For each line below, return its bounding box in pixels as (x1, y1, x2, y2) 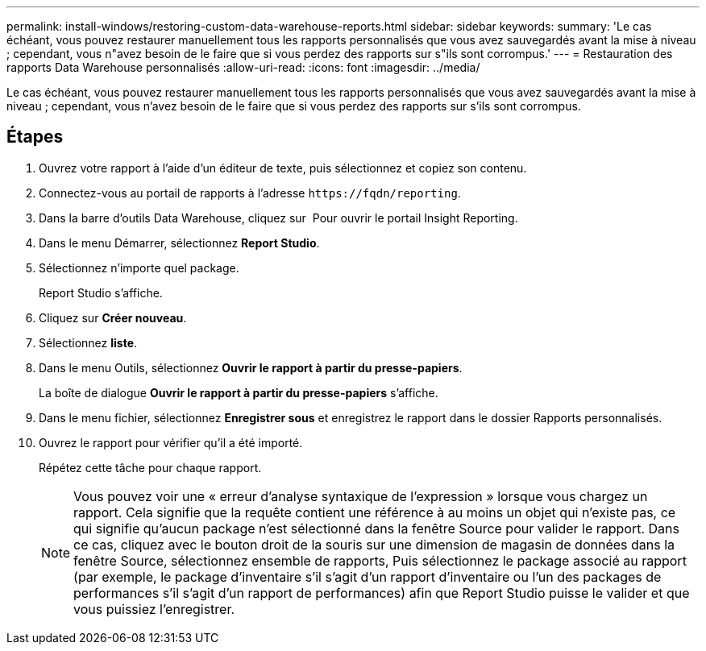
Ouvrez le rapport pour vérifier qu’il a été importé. (39, 435, 303, 450)
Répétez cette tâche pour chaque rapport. (39, 460, 262, 475)
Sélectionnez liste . (39, 335, 138, 350)
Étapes (6, 126, 64, 147)
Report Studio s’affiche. (39, 285, 163, 300)
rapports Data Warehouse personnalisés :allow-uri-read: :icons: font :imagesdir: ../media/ (6, 60, 480, 74)
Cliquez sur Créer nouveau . (39, 310, 187, 325)
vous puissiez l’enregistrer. (73, 600, 235, 617)
